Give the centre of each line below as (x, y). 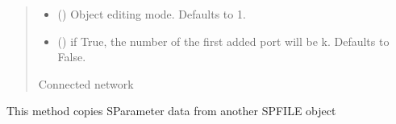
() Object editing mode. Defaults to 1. (152, 14)
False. (72, 57)
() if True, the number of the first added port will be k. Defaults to (223, 41)
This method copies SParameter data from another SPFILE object (171, 111)
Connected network (86, 83)
